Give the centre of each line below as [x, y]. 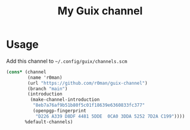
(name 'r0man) [45, 78]
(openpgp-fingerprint [59, 111]
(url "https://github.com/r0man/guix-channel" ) [88, 83]
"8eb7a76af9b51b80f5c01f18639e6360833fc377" [89, 106]
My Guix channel [100, 11]
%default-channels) [49, 122]
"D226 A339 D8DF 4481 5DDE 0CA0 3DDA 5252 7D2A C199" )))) [110, 116]
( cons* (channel [26, 72]
